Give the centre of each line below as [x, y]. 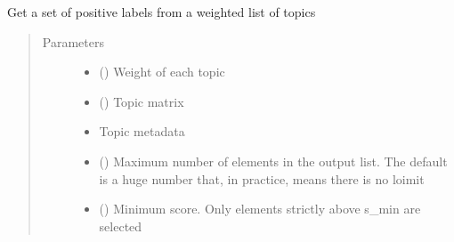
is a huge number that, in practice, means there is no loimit [262, 178]
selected [121, 226]
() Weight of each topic [162, 72]
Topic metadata [142, 131]
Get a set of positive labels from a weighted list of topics [162, 12]
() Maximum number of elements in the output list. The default [273, 161]
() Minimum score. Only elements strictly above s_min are [260, 209]
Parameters [73, 41]
